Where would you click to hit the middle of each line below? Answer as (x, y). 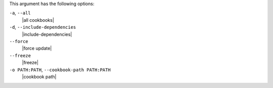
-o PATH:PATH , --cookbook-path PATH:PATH (60, 70)
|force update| (37, 49)
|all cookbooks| (38, 20)
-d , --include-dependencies (43, 27)
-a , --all (20, 13)
